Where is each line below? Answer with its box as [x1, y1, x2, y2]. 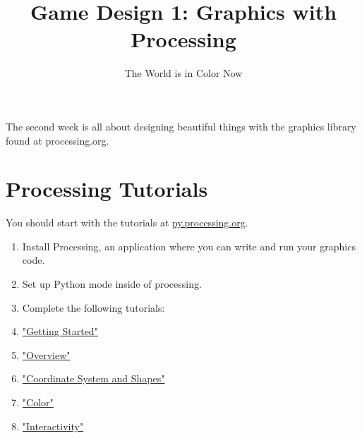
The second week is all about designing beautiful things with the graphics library [6, 118, 356, 133]
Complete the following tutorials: [22, 300, 165, 315]
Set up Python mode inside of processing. [22, 276, 202, 291]
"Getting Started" [22, 324, 98, 339]
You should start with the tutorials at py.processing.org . [6, 215, 248, 230]
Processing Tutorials [6, 174, 208, 203]
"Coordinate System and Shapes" [22, 371, 165, 386]
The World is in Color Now [124, 66, 243, 80]
